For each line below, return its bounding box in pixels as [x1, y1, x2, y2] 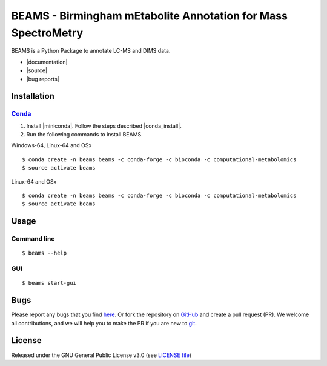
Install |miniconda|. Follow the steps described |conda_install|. [26, 122, 182, 130]
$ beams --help [22, 250, 67, 257]
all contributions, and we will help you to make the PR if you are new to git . [11, 319, 197, 327]
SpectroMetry [11, 26, 83, 39]
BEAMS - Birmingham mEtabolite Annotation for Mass [11, 9, 288, 22]
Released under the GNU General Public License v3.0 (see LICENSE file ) [11, 351, 192, 359]
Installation [11, 91, 54, 101]
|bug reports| [26, 75, 60, 82]
